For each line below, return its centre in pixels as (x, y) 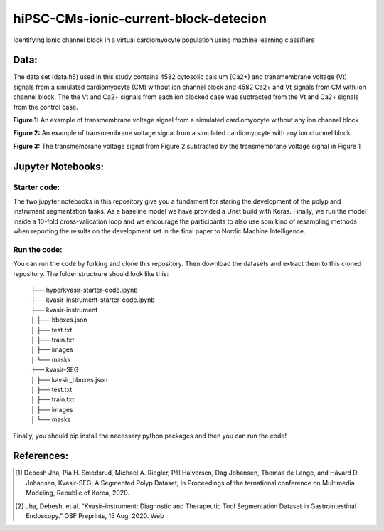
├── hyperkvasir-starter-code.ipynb (84, 290)
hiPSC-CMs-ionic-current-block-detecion (140, 19)
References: (41, 456)
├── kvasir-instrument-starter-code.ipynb (93, 300)
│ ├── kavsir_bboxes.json (69, 379)
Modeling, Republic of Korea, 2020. (78, 493)
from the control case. (46, 107)
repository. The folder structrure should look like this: (91, 273)
